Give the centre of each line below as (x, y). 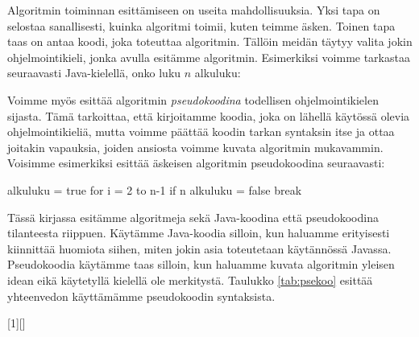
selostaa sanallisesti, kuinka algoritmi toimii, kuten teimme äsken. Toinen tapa (201, 25)
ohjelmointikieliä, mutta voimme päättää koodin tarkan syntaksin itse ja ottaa (201, 132)
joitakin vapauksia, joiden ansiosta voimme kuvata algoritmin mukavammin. (195, 147)
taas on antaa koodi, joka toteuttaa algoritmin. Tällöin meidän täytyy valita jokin (210, 41)
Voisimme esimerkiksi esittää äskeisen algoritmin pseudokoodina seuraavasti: (196, 163)
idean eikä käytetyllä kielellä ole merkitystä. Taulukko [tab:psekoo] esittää (190, 279)
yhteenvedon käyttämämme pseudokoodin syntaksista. (141, 296)
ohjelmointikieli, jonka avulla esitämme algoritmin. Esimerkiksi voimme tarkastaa (209, 57)
